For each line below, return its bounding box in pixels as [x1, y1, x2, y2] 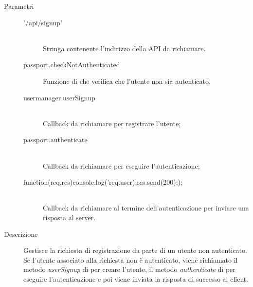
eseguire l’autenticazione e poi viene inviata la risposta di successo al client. [23, 273, 249, 284]
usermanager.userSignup [23, 92, 95, 102]
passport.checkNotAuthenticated [23, 59, 120, 70]
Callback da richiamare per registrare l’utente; [43, 118, 181, 128]
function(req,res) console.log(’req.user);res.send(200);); [23, 177, 182, 187]
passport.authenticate [23, 134, 88, 145]
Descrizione [4, 229, 38, 239]
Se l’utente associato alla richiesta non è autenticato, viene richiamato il [23, 254, 238, 265]
